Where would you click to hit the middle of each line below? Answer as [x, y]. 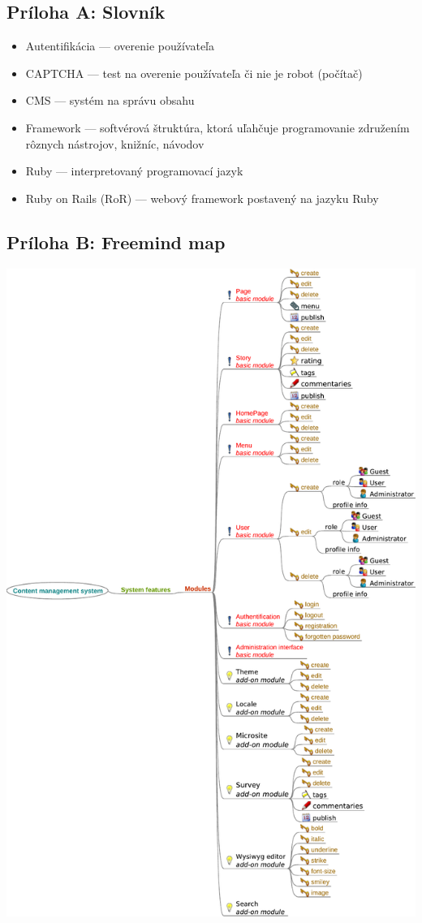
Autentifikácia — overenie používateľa [120, 46]
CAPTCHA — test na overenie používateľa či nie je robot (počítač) [194, 73]
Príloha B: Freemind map [116, 242]
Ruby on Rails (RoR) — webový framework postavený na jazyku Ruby [202, 198]
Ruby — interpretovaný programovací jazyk [134, 171]
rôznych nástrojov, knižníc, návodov [115, 143]
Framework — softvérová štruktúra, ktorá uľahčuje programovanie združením [217, 127]
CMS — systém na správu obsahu [110, 100]
